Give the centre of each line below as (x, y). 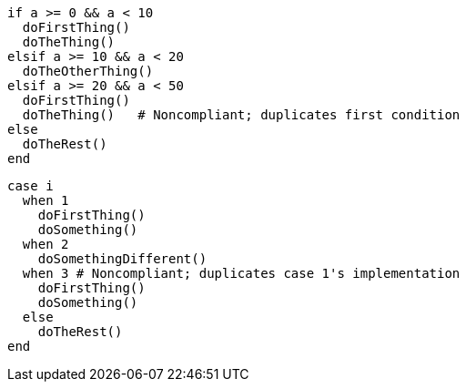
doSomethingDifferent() (122, 259)
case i (30, 186)
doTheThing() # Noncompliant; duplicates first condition (241, 115)
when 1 (46, 200)
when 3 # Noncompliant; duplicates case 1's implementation (241, 273)
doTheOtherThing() (88, 71)
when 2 (46, 244)
